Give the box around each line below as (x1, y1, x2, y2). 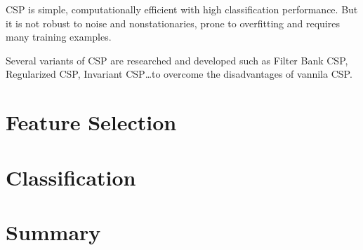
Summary (6, 217, 101, 246)
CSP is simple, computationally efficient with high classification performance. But (6, 2, 358, 16)
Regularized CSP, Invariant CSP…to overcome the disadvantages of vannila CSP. (6, 67, 352, 81)
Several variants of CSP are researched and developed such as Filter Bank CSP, (6, 53, 348, 67)
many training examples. (6, 29, 112, 44)
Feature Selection (6, 108, 177, 137)
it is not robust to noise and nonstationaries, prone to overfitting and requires (6, 15, 340, 30)
